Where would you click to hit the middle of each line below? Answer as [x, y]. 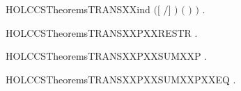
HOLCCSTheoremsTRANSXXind [78, 9]
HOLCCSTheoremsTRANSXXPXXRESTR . [102, 32]
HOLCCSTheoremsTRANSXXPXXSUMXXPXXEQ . [121, 79]
